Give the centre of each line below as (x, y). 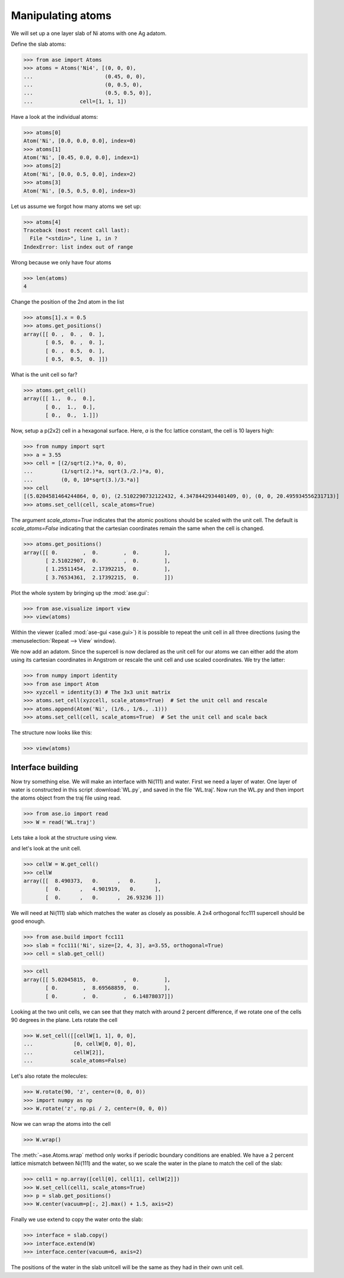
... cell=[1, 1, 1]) (75, 101)
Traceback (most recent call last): (77, 230)
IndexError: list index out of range (78, 247)
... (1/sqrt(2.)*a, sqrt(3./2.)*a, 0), (94, 471)
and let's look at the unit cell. (46, 848)
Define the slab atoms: (39, 44)
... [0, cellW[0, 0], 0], (80, 1044)
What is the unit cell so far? (44, 374)
